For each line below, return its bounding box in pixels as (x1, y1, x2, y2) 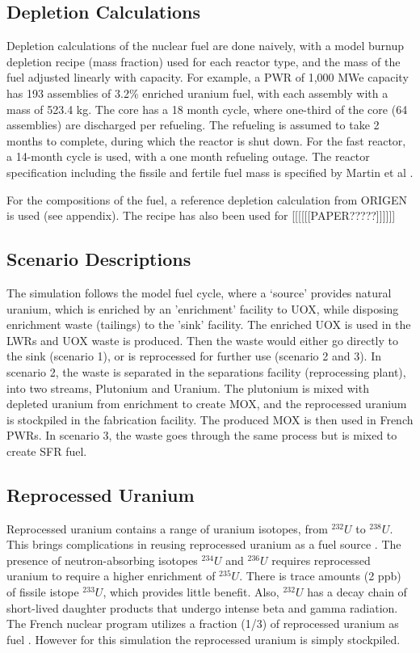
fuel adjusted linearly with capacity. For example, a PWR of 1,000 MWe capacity (6, 69, 409, 86)
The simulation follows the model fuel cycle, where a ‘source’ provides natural (6, 284, 392, 301)
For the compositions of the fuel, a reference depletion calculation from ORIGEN (6, 191, 408, 208)
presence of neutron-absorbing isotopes (6, 551, 198, 568)
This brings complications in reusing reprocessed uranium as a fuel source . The (6, 536, 401, 553)
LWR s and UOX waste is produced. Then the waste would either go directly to (6, 331, 398, 348)
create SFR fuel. (6, 442, 87, 459)
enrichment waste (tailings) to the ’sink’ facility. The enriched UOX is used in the (6, 316, 411, 333)
